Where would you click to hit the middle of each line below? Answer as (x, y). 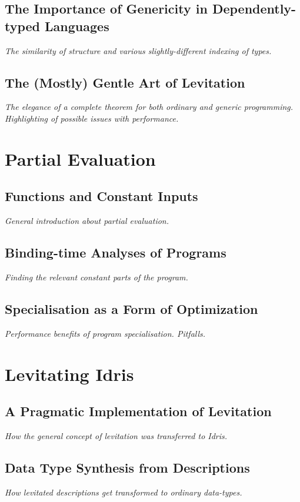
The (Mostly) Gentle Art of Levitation (125, 82)
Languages (77, 26)
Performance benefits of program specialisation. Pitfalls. (105, 333)
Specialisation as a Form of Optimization (131, 308)
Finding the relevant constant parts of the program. (96, 277)
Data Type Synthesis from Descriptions (127, 467)
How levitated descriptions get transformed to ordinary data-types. (124, 492)
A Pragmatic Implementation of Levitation (138, 411)
